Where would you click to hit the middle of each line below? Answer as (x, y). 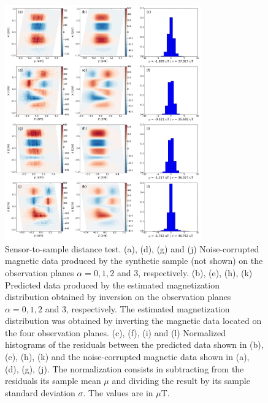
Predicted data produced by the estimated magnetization (112, 284)
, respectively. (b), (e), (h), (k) (195, 272)
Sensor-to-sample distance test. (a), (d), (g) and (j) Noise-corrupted (132, 248)
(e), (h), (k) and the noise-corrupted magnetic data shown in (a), (127, 357)
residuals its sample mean (53, 381)
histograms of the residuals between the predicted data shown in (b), (134, 345)
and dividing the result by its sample (181, 381)
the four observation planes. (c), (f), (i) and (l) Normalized (116, 332)
